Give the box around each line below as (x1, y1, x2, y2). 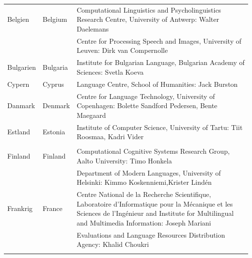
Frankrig (7, 203, 33, 213)
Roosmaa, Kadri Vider (77, 131, 144, 142)
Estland (7, 127, 30, 137)
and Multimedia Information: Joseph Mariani (77, 217, 211, 227)
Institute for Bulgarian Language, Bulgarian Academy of (77, 57, 245, 67)
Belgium (42, 14, 67, 24)
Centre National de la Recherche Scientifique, (77, 189, 211, 199)
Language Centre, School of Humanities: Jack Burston (77, 79, 238, 89)
